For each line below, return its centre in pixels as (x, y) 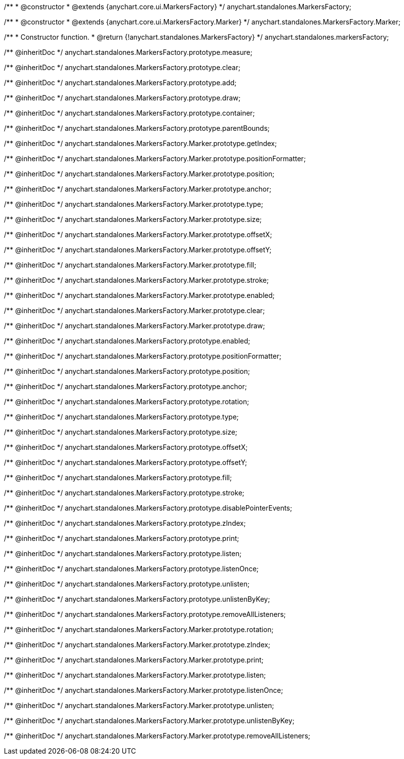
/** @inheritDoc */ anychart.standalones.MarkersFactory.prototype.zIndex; (125, 523)
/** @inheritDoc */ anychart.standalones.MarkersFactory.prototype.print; (122, 538)
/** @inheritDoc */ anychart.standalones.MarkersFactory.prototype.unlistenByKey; (137, 599)
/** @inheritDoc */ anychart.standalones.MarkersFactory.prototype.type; (122, 417)
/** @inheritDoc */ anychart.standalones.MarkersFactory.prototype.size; (121, 432)
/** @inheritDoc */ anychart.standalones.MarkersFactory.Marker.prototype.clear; (135, 310)
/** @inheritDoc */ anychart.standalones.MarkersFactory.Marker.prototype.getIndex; (140, 143)
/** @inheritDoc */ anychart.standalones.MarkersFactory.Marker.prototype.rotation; (139, 629)
